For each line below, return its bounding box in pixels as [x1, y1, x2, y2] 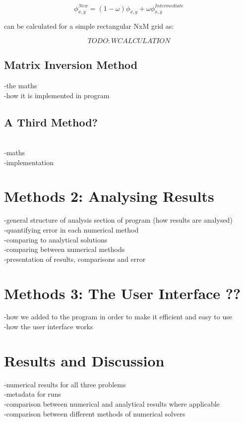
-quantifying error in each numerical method [4, 224, 139, 235]
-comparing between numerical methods [4, 244, 125, 254]
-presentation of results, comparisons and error [4, 253, 146, 264]
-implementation [4, 157, 54, 167]
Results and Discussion [4, 350, 165, 370]
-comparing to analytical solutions [4, 234, 108, 244]
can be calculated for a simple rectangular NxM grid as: [4, 21, 174, 31]
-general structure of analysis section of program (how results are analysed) [4, 215, 233, 225]
